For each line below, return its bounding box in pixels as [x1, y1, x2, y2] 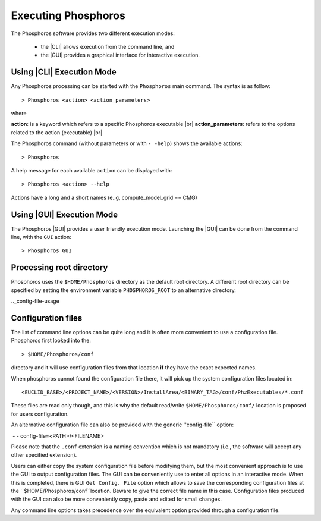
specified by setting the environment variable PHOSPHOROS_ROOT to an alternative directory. [11, 286, 236, 294]
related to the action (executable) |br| [11, 128, 103, 136]
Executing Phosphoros [11, 9, 126, 22]
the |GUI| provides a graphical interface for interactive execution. [40, 51, 200, 59]
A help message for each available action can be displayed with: [11, 167, 172, 174]
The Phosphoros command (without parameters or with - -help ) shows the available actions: [11, 140, 243, 147]
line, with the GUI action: [11, 234, 71, 241]
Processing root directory [11, 262, 108, 273]
